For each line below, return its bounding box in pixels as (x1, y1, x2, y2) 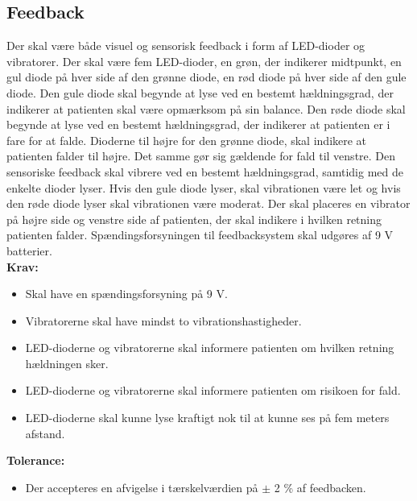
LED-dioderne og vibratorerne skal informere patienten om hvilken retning (25, 339, 394, 356)
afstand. (25, 424, 65, 441)
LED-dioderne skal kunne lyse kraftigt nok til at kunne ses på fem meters (25, 409, 390, 426)
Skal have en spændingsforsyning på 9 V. (25, 285, 228, 302)
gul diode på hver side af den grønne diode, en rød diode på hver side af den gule (6, 68, 407, 85)
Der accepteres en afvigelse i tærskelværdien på (25, 478, 258, 495)
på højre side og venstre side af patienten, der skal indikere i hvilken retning (6, 210, 382, 227)
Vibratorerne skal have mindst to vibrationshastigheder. (25, 312, 302, 329)
